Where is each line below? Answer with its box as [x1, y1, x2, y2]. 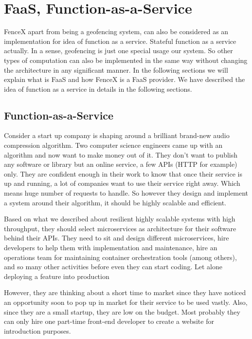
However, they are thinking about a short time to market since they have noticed [4, 287, 246, 298]
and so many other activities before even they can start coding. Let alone [4, 261, 222, 272]
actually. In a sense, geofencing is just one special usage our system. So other [4, 45, 233, 56]
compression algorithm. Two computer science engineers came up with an [4, 140, 223, 150]
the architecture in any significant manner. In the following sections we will [4, 64, 228, 75]
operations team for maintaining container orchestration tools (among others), [4, 252, 237, 262]
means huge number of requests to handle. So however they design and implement [4, 188, 249, 198]
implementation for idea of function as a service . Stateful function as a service [4, 36, 236, 46]
